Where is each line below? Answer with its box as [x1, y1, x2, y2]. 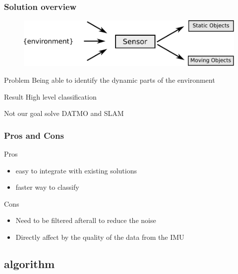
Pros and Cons [4, 129, 64, 141]
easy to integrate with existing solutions [15, 165, 137, 175]
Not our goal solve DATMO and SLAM [4, 108, 124, 118]
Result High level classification [4, 91, 97, 102]
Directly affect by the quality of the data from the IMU [15, 231, 184, 242]
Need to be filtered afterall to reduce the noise [15, 215, 156, 225]
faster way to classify [15, 182, 79, 192]
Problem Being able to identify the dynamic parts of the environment [4, 75, 215, 85]
